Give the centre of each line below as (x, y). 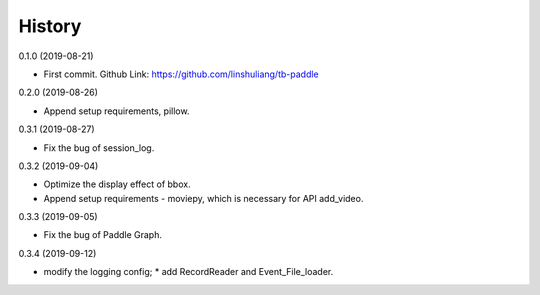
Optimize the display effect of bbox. (117, 184)
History (50, 26)
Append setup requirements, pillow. (116, 111)
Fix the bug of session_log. (99, 147)
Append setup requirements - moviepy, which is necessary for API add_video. (203, 198)
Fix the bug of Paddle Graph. (102, 235)
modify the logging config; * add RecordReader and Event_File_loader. (188, 272)
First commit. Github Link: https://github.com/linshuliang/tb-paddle (181, 74)
